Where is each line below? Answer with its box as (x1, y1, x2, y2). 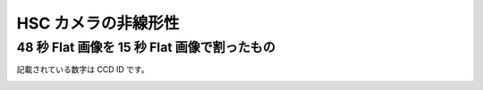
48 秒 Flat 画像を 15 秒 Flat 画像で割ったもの (16, 39, 276, 55)
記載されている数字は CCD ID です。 (16, 64, 149, 75)
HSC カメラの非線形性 (16, 13, 180, 33)
